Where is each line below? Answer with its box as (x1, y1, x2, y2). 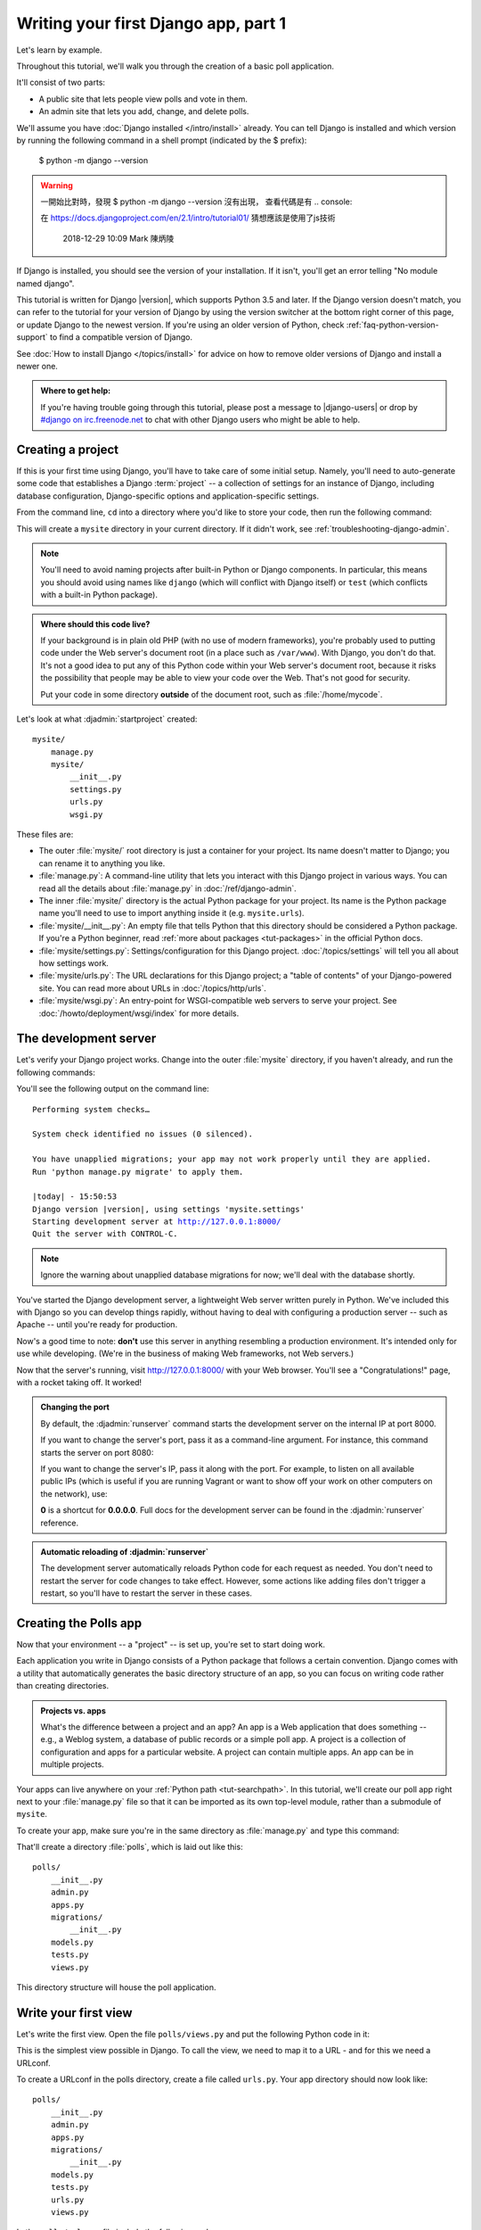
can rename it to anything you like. (38, 857, 166, 869)
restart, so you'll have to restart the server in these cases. (40, 1588, 253, 1598)
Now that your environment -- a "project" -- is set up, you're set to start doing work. (16, 1639, 325, 1649)
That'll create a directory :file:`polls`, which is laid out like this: (16, 1842, 244, 1853)
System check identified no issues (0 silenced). (32, 1129, 254, 1139)
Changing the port (40, 1401, 110, 1413)
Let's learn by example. (16, 45, 102, 55)
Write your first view (16, 2005, 133, 2020)
